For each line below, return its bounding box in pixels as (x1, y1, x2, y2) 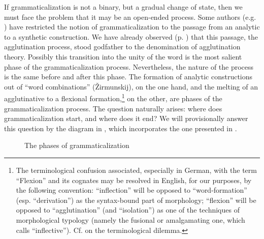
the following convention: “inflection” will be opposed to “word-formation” (16, 185, 247, 195)
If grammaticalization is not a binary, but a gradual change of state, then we (4, 2, 243, 12)
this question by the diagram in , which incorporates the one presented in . (4, 123, 237, 133)
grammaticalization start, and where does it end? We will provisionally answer (4, 113, 248, 124)
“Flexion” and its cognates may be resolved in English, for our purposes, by (16, 174, 252, 185)
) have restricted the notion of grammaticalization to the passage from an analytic (4, 21, 260, 32)
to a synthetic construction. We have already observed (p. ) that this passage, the (4, 31, 258, 42)
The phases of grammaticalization (24, 140, 129, 151)
